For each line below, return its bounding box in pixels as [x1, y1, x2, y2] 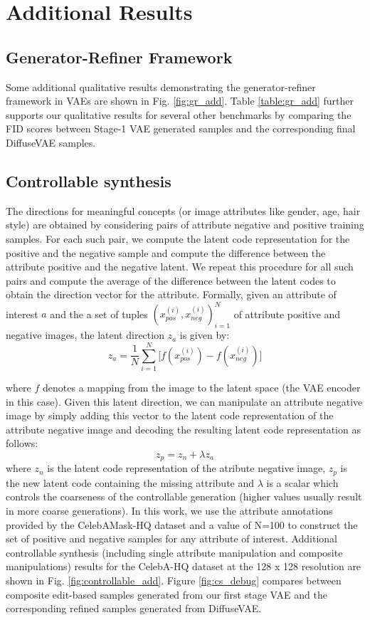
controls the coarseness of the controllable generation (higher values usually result [6, 489, 362, 504]
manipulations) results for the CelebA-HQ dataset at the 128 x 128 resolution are [6, 559, 361, 574]
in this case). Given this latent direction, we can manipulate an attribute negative [6, 394, 363, 409]
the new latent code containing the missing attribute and [6, 475, 255, 490]
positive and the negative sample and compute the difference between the [6, 245, 326, 260]
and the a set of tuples [50, 306, 148, 321]
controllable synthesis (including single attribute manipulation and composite [6, 545, 343, 559]
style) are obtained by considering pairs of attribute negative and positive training [6, 217, 364, 232]
